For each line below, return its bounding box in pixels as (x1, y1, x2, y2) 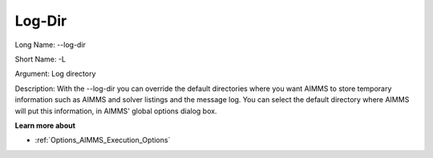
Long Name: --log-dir (14, 40, 86, 49)
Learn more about (14, 120, 76, 130)
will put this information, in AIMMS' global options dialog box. (14, 106, 217, 116)
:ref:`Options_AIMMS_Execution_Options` (34, 136, 171, 145)
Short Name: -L (14, 54, 66, 64)
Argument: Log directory (14, 69, 96, 79)
